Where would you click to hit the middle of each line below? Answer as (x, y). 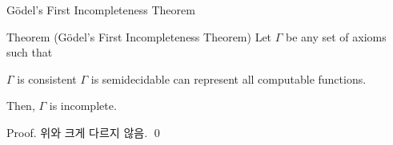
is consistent (47, 78)
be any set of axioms (336, 36)
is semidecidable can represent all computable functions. (229, 78)
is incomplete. (83, 106)
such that (30, 52)
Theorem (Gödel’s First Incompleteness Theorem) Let (139, 36)
